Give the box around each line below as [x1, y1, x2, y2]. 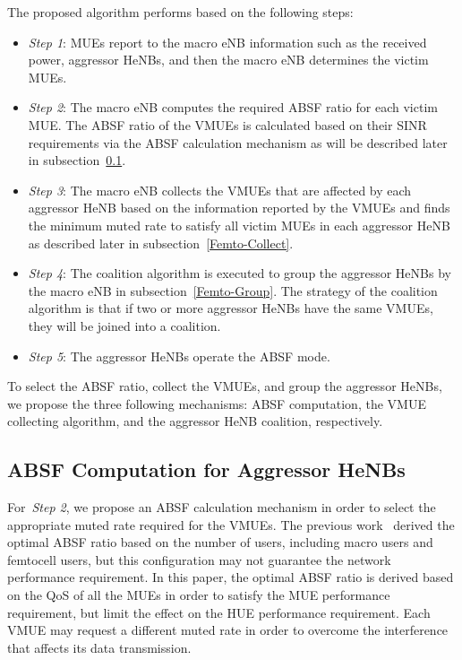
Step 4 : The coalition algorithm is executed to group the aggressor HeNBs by [28, 264, 451, 282]
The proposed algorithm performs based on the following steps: [7, 3, 354, 21]
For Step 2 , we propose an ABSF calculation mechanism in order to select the [7, 498, 436, 517]
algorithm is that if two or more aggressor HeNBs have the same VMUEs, [28, 299, 433, 317]
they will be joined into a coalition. [28, 316, 221, 334]
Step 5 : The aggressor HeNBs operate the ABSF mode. [28, 346, 330, 365]
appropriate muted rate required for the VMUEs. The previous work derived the [7, 515, 455, 534]
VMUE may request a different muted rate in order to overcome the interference [7, 621, 449, 639]
